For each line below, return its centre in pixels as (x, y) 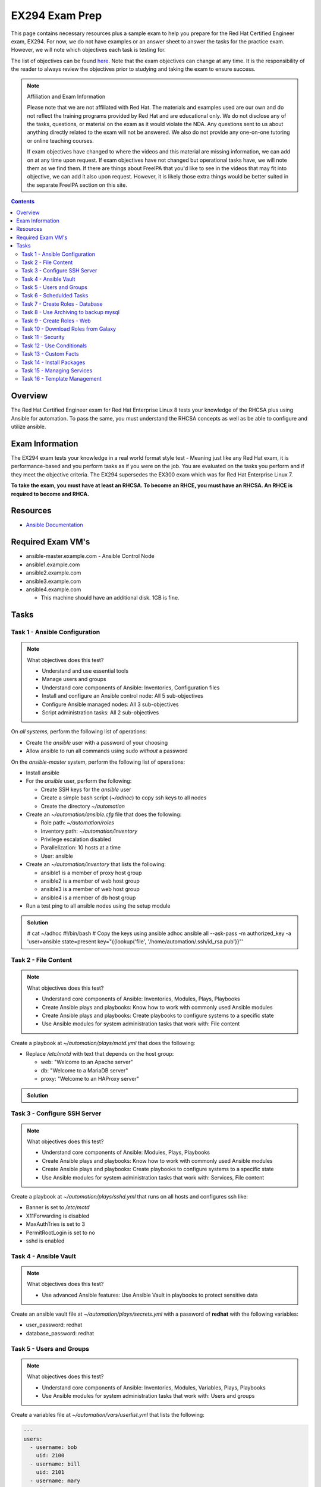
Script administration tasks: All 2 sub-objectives (100, 713)
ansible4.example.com (53, 589)
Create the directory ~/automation (83, 806)
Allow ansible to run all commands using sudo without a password (107, 751)
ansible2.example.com (53, 573)
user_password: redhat (54, 1325)
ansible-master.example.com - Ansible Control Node (90, 556)
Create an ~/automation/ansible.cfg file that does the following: (104, 814)
